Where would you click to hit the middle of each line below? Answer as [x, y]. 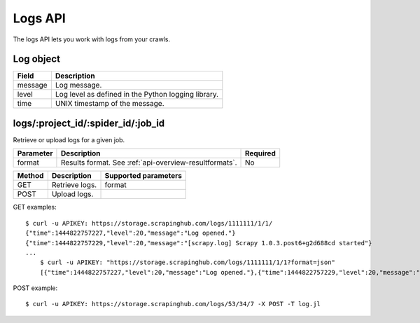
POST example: [35, 288]
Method [30, 176]
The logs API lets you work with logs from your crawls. [92, 39]
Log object [37, 59]
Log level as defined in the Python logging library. [137, 95]
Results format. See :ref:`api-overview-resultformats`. [149, 163]
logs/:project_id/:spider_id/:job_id [89, 123]
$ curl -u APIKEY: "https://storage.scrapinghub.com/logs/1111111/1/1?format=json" [188, 262]
